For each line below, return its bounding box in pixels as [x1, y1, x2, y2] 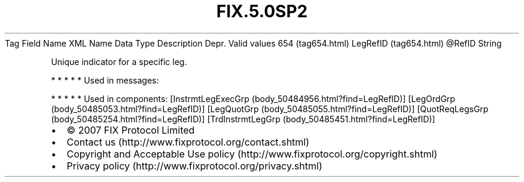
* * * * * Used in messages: [51, 75, 159, 85]
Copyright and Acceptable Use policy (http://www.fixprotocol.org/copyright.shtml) [66, 147, 438, 160]
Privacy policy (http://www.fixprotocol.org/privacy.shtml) [66, 159, 322, 172]
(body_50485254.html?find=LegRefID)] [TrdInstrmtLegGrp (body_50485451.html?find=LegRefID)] [51, 113, 435, 124]
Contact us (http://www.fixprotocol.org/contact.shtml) [66, 135, 310, 148]
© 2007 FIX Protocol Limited [66, 124, 195, 136]
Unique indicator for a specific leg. [51, 56, 187, 67]
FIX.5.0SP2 [216, 1, 308, 21]
